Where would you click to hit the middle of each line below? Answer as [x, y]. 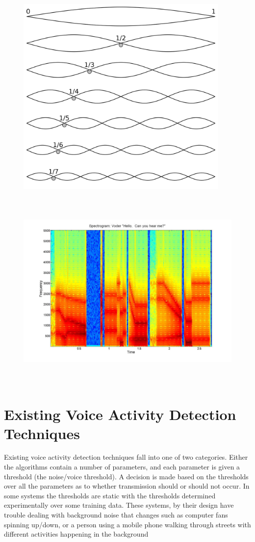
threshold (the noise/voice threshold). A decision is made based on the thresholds [126, 476]
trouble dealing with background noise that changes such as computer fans [116, 514]
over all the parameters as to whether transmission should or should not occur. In [127, 486]
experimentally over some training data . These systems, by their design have [119, 505]
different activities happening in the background [76, 534]
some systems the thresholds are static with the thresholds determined [110, 495]
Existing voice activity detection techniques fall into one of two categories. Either [126, 457]
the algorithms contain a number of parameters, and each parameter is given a [122, 466]
